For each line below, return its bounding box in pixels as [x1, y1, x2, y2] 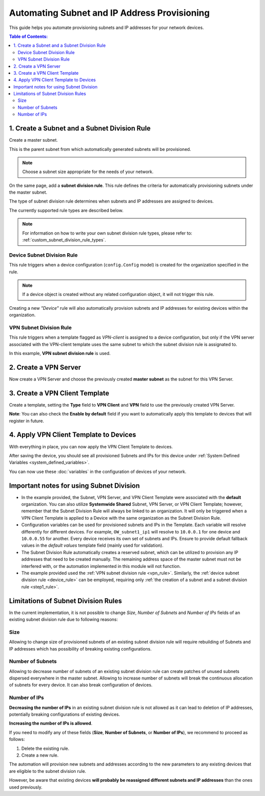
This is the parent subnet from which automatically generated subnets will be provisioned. [9, 146, 191, 152]
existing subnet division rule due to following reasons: [9, 617, 118, 622]
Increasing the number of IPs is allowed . [9, 720, 93, 726]
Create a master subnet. [9, 137, 58, 143]
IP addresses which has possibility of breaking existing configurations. [9, 646, 152, 651]
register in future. [9, 418, 44, 424]
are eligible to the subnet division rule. [9, 768, 86, 774]
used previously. [9, 784, 43, 790]
